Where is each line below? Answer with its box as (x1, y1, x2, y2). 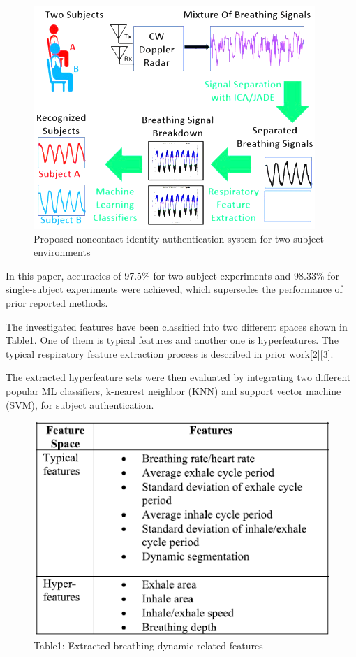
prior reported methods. (6, 295, 108, 310)
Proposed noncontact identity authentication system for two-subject (34, 231, 324, 245)
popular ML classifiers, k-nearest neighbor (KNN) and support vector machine (6, 383, 341, 398)
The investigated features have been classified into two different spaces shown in (6, 319, 348, 333)
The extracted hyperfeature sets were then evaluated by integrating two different (6, 370, 351, 384)
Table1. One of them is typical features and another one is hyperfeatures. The (6, 333, 339, 347)
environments (34, 245, 91, 259)
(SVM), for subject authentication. (6, 397, 154, 412)
